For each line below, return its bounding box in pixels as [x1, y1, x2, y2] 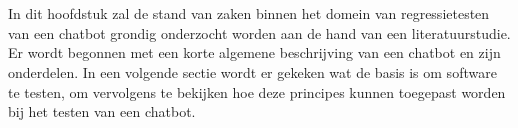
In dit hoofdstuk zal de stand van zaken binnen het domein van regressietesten [8, 3, 490, 24]
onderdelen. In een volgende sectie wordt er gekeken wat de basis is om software [8, 61, 497, 82]
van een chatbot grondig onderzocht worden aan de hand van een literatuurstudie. [8, 22, 511, 43]
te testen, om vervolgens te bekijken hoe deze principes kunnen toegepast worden [8, 81, 506, 102]
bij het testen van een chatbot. [8, 101, 196, 122]
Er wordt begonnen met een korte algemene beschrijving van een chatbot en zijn [8, 42, 501, 63]
